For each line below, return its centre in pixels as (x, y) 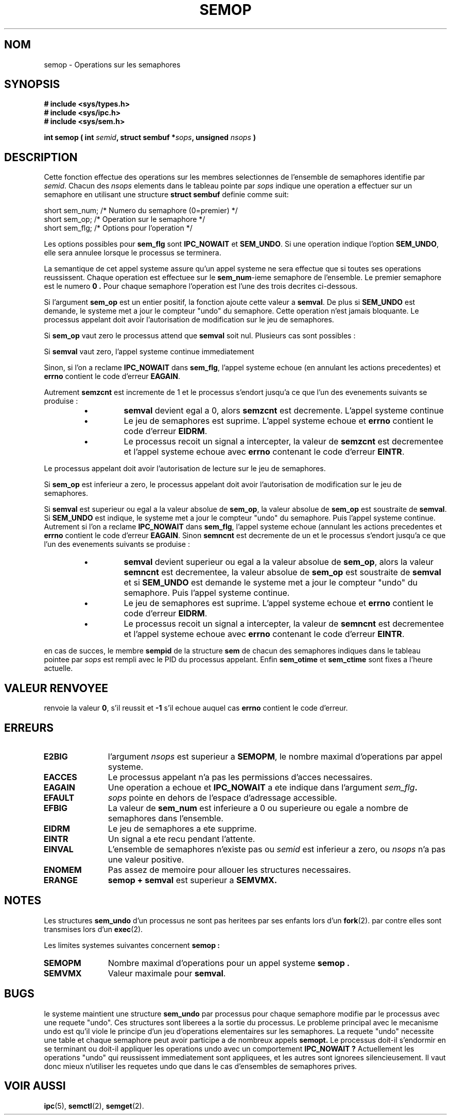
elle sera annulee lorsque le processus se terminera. (133, 253)
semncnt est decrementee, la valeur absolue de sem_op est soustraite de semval (282, 572)
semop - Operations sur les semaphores (112, 64)
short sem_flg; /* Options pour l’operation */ (118, 228)
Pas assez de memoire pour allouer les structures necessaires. (229, 870)
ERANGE (60, 880)
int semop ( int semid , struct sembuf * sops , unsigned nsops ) (150, 137)
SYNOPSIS (32, 84)
